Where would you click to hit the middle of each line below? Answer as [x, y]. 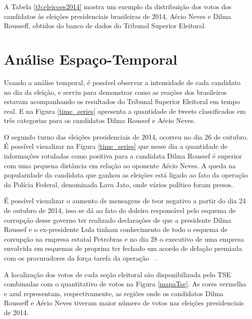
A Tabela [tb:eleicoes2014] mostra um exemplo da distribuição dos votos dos [118, 6]
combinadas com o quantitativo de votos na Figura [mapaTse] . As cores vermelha [125, 284]
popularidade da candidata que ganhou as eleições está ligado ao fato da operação [126, 175]
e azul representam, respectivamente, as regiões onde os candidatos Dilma [114, 293]
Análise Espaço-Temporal [91, 59]
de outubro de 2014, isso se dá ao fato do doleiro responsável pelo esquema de [120, 210]
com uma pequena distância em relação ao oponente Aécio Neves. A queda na [120, 165]
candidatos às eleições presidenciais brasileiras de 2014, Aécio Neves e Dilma [118, 16]
